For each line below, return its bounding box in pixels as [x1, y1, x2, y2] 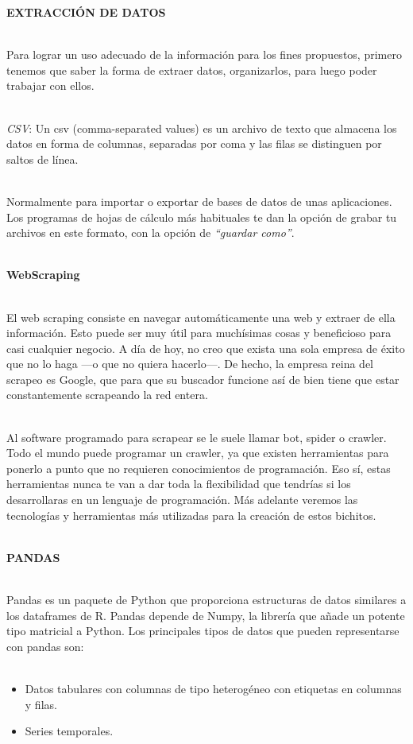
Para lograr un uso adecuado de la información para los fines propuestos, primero [6, 46, 402, 63]
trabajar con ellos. [6, 77, 95, 94]
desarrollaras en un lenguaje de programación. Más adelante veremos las [6, 491, 358, 508]
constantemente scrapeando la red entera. [6, 386, 208, 403]
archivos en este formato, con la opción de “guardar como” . [6, 224, 295, 241]
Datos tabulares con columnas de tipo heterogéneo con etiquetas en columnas [25, 680, 402, 696]
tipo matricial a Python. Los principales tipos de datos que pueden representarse [6, 622, 399, 639]
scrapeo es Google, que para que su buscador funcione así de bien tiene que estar [6, 370, 399, 387]
